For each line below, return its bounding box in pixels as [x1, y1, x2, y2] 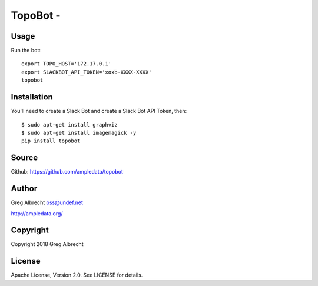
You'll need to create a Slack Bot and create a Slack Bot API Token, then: [11, 108, 187, 115]
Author [11, 184, 38, 194]
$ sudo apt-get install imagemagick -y [21, 129, 137, 136]
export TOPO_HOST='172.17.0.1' [21, 61, 112, 67]
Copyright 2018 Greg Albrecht [11, 241, 84, 248]
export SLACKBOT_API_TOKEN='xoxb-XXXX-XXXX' [21, 68, 153, 75]
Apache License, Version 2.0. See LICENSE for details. [11, 271, 143, 279]
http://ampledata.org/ [11, 209, 63, 217]
